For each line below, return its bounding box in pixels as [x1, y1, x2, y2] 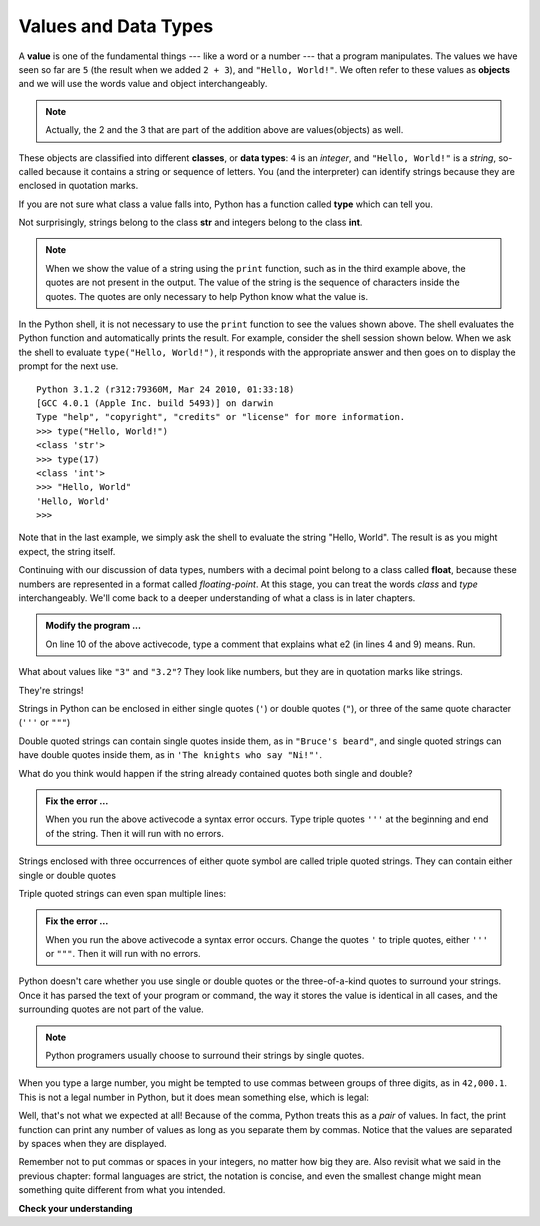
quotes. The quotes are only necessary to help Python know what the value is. [45, 290, 369, 302]
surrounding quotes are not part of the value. [18, 1003, 204, 1015]
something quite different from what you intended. [18, 1184, 226, 1196]
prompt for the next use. [18, 360, 119, 372]
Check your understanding [18, 1202, 133, 1214]
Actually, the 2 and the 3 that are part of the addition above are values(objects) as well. [45, 124, 404, 136]
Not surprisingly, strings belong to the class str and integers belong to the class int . [18, 216, 363, 229]
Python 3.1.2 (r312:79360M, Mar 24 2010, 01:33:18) [36, 383, 295, 395]
